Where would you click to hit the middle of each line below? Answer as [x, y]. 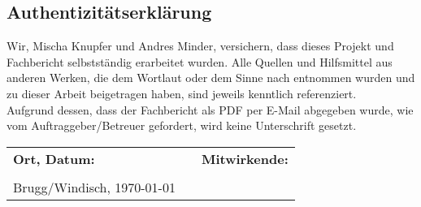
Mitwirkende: [245, 158]
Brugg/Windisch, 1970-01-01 [94, 187]
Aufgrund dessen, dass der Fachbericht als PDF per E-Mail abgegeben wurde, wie [210, 109]
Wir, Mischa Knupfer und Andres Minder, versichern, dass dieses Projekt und [200, 46]
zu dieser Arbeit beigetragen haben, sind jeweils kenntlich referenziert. [182, 93]
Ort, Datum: [54, 158]
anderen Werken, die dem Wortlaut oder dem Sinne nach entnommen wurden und [211, 78]
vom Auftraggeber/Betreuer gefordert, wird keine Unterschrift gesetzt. [182, 125]
